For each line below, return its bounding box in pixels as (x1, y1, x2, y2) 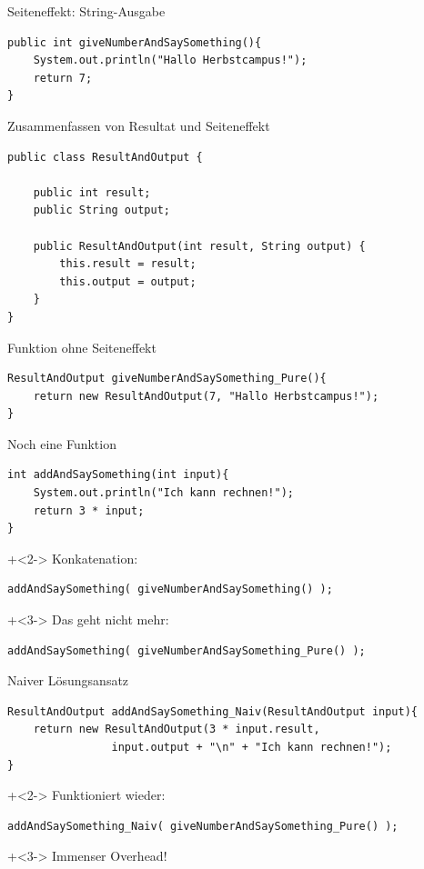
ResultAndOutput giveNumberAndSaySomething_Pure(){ (7, 372, 327, 385)
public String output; (33, 204, 170, 217)
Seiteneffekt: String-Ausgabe (7, 2, 166, 20)
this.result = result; (59, 257, 197, 271)
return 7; (33, 71, 93, 85)
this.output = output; (59, 275, 197, 288)
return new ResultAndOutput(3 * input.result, (33, 723, 320, 736)
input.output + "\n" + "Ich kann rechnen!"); (111, 741, 392, 754)
